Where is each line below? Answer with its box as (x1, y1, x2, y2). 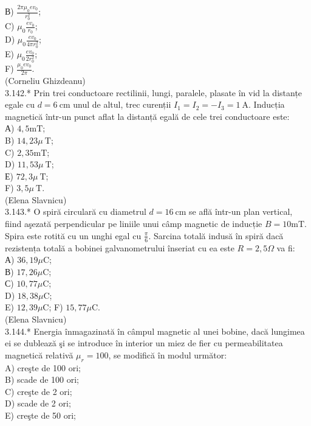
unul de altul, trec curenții (73, 98, 171, 111)
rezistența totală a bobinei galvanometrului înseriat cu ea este (5, 241, 234, 254)
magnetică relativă (5, 348, 73, 361)
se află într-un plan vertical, (189, 205, 293, 218)
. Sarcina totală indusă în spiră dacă (148, 229, 284, 242)
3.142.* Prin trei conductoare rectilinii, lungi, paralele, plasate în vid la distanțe (5, 86, 302, 99)
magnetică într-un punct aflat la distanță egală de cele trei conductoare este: (5, 110, 290, 122)
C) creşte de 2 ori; (5, 385, 72, 397)
